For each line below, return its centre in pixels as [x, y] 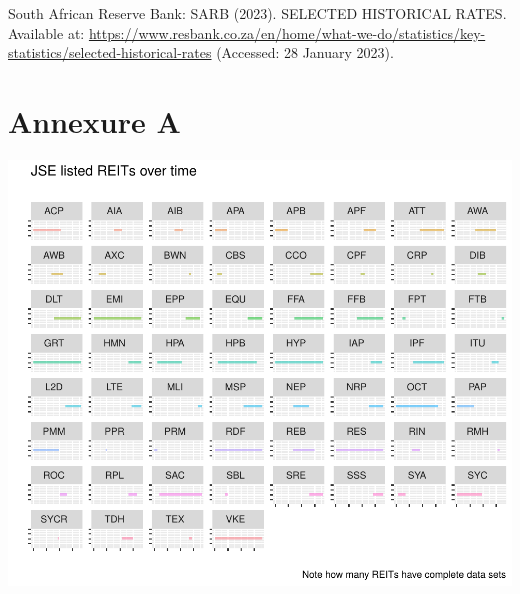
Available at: [46, 32]
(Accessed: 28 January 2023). [305, 52]
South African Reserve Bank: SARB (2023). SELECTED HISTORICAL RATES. [257, 13]
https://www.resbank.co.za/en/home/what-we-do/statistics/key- [287, 32]
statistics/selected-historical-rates [110, 52]
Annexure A [94, 120]
